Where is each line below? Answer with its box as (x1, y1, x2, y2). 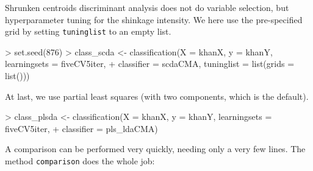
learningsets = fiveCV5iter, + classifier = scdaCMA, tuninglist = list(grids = (5, 57, 295, 70)
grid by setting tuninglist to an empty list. (5, 25, 171, 38)
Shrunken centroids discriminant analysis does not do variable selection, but (5, 1, 289, 13)
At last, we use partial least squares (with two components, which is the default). (5, 89, 309, 102)
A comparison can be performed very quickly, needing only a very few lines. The (5, 142, 306, 155)
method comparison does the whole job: (5, 155, 155, 167)
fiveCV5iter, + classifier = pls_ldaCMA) (5, 122, 158, 134)
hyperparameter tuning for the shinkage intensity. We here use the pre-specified (5, 13, 303, 26)
